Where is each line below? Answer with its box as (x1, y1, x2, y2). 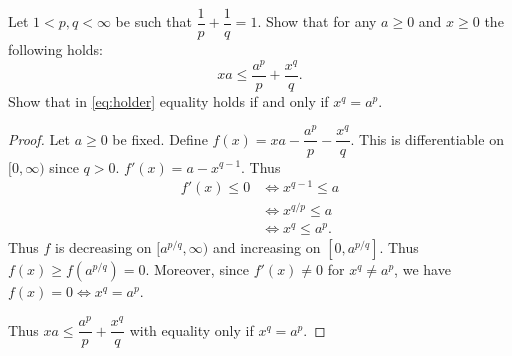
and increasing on (212, 237, 321, 258)
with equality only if (129, 319, 254, 340)
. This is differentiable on (350, 128, 504, 149)
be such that (115, 11, 192, 32)
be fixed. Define (112, 128, 208, 149)
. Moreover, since (145, 259, 250, 280)
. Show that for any (257, 11, 377, 32)
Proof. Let (8, 128, 70, 149)
